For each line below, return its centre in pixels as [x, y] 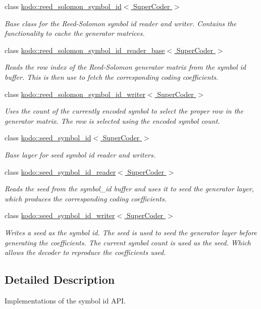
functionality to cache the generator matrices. [75, 33]
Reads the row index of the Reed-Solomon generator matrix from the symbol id [125, 67]
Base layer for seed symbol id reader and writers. [80, 154]
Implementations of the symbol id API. [65, 300]
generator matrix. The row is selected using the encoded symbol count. [112, 120]
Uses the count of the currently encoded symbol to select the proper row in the [124, 111]
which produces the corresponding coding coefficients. [86, 198]
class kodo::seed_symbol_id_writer [60, 215]
